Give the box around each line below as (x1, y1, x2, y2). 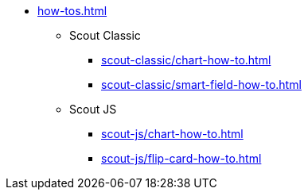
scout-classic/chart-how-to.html (101, 53, 271, 67)
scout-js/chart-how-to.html (101, 127, 244, 140)
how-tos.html (37, 4, 107, 17)
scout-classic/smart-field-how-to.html (101, 78, 302, 91)
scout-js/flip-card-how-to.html (101, 152, 262, 165)
